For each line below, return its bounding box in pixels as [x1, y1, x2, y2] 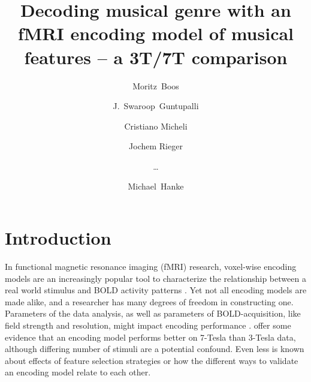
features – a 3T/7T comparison [24, 44, 288, 69]
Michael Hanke [128, 180, 184, 192]
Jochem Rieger [129, 140, 183, 152]
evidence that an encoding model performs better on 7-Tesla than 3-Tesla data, [5, 330, 296, 343]
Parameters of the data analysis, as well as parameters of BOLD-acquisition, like [5, 307, 301, 320]
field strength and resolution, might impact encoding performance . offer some [5, 318, 291, 331]
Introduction [5, 225, 111, 250]
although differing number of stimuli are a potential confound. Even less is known [5, 342, 304, 355]
